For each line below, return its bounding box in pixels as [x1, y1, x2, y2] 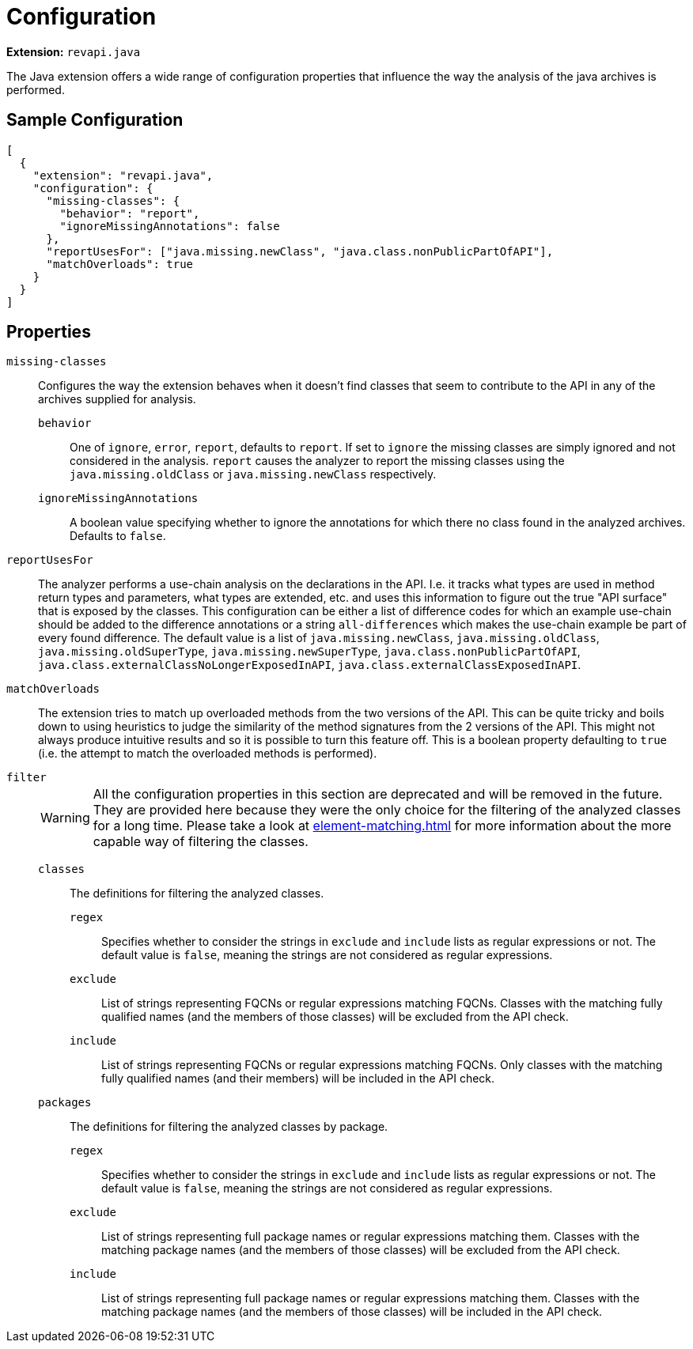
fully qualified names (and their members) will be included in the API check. [101, 1071, 495, 1086]
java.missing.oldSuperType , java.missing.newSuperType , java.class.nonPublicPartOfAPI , [38, 644, 581, 659]
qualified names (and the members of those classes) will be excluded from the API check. [101, 1010, 569, 1024]
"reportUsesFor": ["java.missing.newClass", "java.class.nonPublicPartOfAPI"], [46, 244, 554, 258]
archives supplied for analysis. [38, 392, 196, 406]
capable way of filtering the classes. [93, 833, 309, 850]
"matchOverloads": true [46, 257, 194, 270]
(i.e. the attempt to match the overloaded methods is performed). [38, 746, 377, 761]
